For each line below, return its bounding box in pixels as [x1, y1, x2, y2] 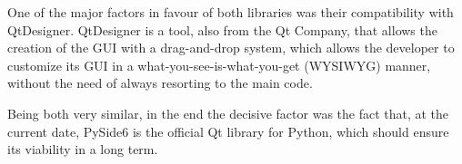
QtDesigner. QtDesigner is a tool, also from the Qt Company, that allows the [7, 20, 437, 39]
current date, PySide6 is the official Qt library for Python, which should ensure [7, 121, 449, 140]
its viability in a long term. [7, 140, 158, 159]
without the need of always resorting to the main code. [7, 73, 313, 92]
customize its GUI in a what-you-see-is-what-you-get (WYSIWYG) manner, [7, 55, 431, 74]
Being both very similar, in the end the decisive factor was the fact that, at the [7, 103, 449, 122]
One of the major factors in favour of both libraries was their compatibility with [7, 3, 454, 21]
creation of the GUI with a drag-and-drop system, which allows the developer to [7, 38, 455, 57]
